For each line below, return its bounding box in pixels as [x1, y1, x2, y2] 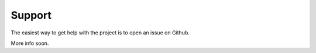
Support [11, 9, 52, 22]
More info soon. [11, 40, 49, 47]
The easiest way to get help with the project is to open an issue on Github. [11, 29, 190, 36]
